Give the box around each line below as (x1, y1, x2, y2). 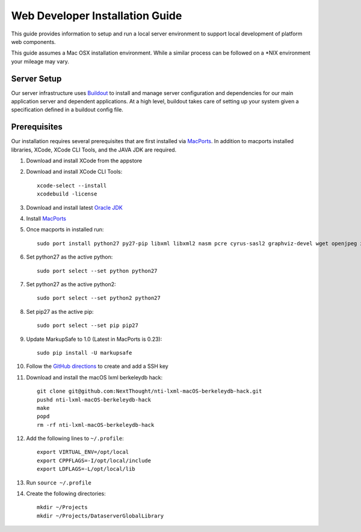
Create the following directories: (26, 490, 106, 497)
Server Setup (11, 73, 62, 84)
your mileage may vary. (11, 58, 69, 65)
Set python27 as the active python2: (26, 281, 117, 288)
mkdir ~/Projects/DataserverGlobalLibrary (37, 512, 164, 519)
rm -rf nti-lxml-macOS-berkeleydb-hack (37, 421, 155, 428)
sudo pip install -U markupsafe (37, 349, 132, 356)
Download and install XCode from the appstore (26, 157, 143, 165)
